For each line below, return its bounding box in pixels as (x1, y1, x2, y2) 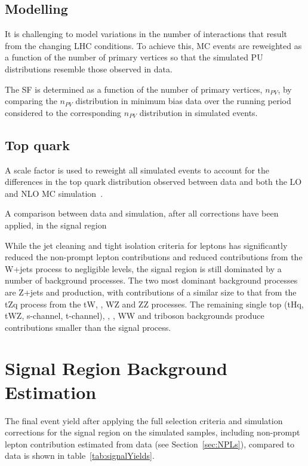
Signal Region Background (5, 356, 227, 380)
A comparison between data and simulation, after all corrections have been (5, 207, 279, 220)
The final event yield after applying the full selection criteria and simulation (5, 414, 283, 427)
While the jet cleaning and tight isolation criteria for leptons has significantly (5, 239, 288, 251)
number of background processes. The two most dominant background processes (5, 274, 298, 287)
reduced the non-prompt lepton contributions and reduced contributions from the (5, 251, 303, 263)
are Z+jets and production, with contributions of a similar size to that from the (5, 285, 297, 298)
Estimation (5, 379, 97, 404)
